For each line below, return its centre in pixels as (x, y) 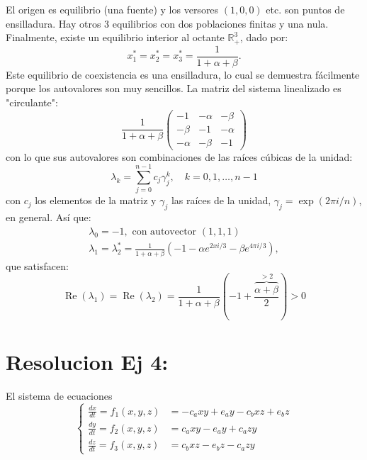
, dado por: (264, 37)
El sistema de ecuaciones (59, 396)
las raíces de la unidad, (221, 200)
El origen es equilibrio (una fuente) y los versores (112, 9)
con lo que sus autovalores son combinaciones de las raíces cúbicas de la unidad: (179, 156)
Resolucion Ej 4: (87, 362)
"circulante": (32, 102)
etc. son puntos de (305, 9)
